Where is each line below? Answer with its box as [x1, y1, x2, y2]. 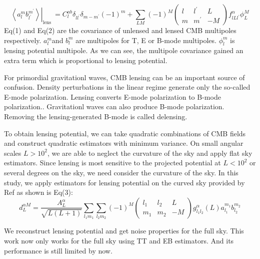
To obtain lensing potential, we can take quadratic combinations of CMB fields [4, 128, 246, 138]
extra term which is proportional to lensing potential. [4, 55, 167, 65]
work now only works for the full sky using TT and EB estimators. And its [4, 235, 234, 246]
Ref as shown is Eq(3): [4, 187, 73, 197]
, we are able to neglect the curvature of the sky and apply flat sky [47, 147, 252, 158]
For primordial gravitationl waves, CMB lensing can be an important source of [4, 72, 245, 82]
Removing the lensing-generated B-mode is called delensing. [4, 111, 187, 121]
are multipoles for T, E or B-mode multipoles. [75, 35, 216, 45]
